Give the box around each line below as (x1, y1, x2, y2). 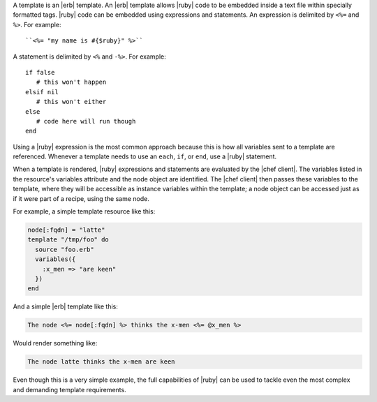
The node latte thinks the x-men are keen (27, 358, 175, 366)
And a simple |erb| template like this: (13, 302, 118, 311)
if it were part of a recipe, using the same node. (13, 194, 149, 202)
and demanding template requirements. (13, 385, 126, 394)
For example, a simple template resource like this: (13, 207, 156, 216)
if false (25, 68, 55, 76)
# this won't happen (36, 78, 107, 87)
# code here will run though (36, 117, 136, 125)
